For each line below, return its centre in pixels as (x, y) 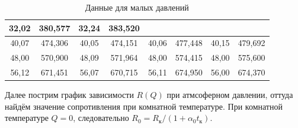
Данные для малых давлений (137, 7)
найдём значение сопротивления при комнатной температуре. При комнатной (144, 106)
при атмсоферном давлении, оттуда (230, 95)
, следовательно (101, 118)
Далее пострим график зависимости (69, 95)
